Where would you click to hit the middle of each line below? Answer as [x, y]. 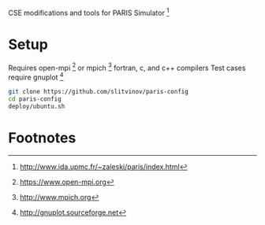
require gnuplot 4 [36, 76]
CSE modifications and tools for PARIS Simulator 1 [89, 12]
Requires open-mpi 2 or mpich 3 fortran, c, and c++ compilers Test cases [127, 67]
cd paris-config [35, 99]
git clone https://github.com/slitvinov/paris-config [99, 91]
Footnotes [42, 138]
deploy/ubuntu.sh [37, 106]
